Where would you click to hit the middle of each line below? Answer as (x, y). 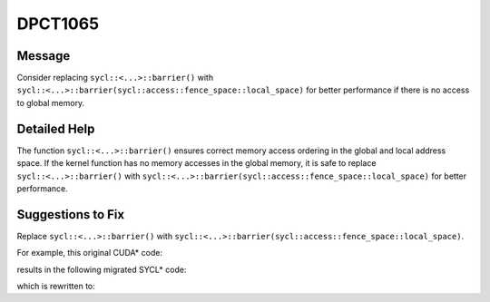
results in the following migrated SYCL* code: (102, 269)
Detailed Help (56, 128)
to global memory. (51, 102)
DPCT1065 (58, 24)
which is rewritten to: (56, 286)
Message (44, 56)
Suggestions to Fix (71, 214)
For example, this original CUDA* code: (90, 253)
